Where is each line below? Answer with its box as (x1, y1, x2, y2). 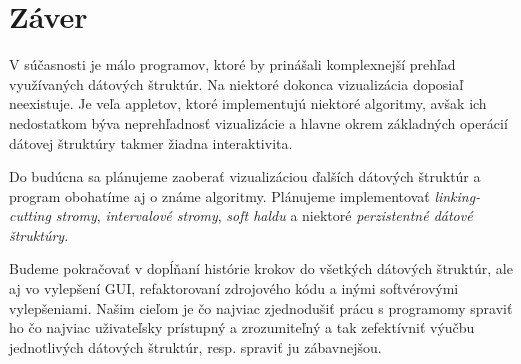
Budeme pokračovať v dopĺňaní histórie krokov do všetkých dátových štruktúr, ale (9, 258, 513, 279)
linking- (434, 185, 481, 206)
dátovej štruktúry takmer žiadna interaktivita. (9, 132, 293, 153)
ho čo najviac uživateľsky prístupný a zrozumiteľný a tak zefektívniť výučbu (9, 317, 475, 338)
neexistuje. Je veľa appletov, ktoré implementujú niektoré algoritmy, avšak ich (9, 93, 487, 114)
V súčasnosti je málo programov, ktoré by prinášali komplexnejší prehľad (9, 54, 456, 75)
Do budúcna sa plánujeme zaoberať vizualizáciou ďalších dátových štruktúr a (9, 166, 481, 187)
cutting (9, 205, 51, 226)
